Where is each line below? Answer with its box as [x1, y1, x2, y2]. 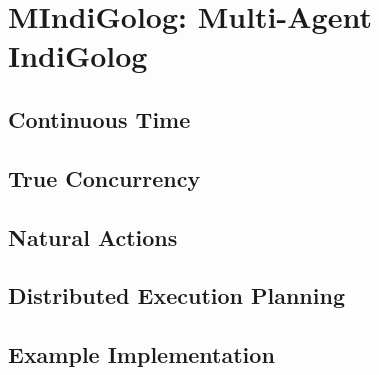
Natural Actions [8, 221, 178, 252]
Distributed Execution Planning [8, 280, 345, 311]
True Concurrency [8, 162, 201, 193]
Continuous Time [8, 103, 191, 134]
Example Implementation [8, 339, 275, 370]
